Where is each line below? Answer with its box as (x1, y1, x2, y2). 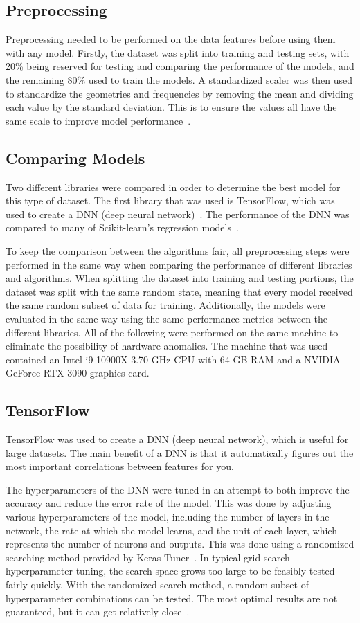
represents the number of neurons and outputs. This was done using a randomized (6, 536, 354, 551)
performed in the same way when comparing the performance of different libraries (6, 257, 352, 271)
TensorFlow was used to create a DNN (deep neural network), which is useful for (6, 432, 349, 446)
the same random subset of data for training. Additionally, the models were (6, 298, 325, 312)
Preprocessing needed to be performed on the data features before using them (6, 32, 336, 46)
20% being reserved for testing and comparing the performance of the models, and (6, 59, 354, 73)
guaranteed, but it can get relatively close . (6, 604, 190, 619)
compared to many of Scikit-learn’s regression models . (6, 220, 239, 235)
